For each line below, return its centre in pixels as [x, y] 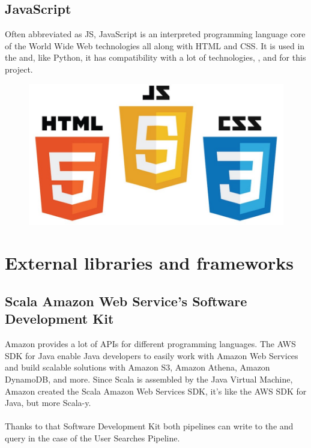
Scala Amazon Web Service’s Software [126, 301]
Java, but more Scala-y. [48, 403]
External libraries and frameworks [149, 263]
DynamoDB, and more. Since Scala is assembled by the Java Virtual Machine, [149, 379]
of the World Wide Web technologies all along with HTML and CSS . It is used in [155, 45]
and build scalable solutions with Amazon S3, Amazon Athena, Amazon [137, 367]
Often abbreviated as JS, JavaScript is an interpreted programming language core [155, 34]
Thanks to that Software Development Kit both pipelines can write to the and [149, 426]
